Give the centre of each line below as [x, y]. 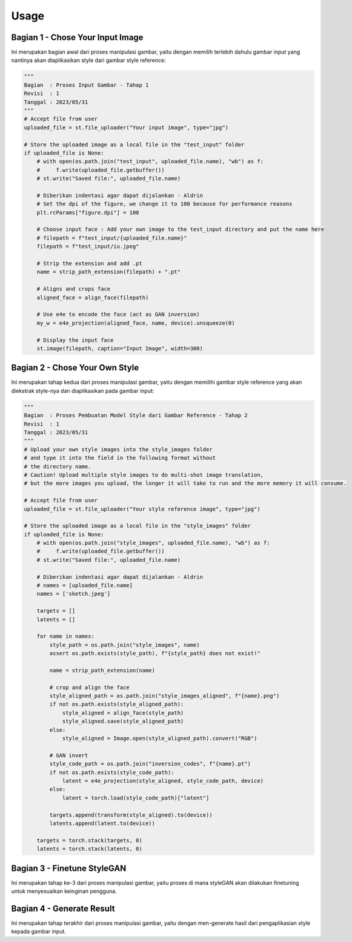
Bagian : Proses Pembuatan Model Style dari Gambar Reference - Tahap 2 [136, 415]
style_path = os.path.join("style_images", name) [125, 645]
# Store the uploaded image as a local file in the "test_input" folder [134, 145]
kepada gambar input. [39, 932]
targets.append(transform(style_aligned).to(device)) [131, 815]
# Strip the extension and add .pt [89, 264]
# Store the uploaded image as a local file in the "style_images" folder [138, 526]
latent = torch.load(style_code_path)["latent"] [136, 798]
